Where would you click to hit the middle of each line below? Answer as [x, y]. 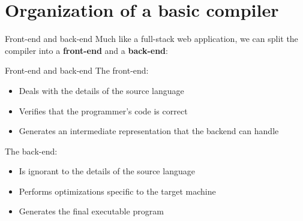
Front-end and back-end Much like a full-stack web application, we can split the [151, 39]
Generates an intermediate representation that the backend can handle [149, 131]
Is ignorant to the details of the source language [107, 171]
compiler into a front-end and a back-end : [86, 50]
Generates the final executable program [91, 211]
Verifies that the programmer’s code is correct [103, 110]
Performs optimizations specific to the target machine [117, 191]
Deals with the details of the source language [101, 90]
